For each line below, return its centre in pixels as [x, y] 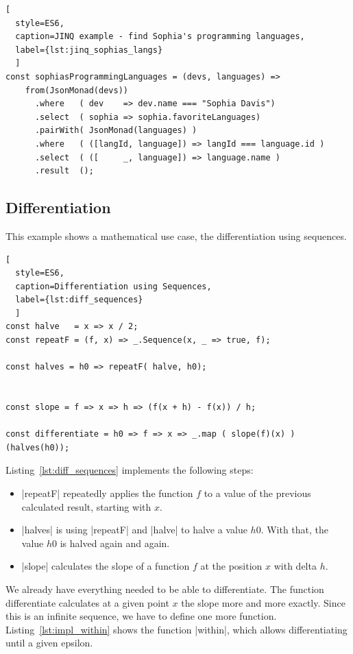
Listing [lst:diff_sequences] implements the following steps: [130, 470]
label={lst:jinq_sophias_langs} [89, 50]
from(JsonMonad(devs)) [76, 90]
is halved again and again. [115, 543]
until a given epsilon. [49, 643]
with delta [295, 566]
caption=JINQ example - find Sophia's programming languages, [160, 37]
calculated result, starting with [86, 506]
